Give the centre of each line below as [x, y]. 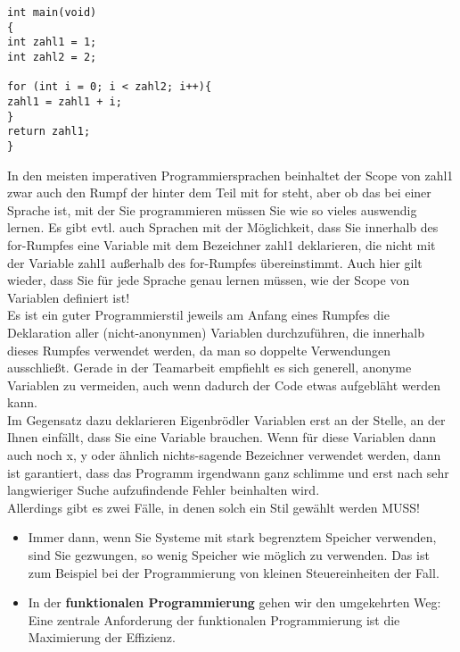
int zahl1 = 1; [52, 42]
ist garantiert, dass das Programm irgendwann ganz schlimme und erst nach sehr [228, 472]
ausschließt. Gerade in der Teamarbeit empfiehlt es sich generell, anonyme [209, 368]
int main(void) [52, 13]
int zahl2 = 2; [52, 57]
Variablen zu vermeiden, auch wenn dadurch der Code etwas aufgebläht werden [224, 385]
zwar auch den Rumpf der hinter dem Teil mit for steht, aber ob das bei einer [219, 192]
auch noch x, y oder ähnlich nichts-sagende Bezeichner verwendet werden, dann [224, 455]
